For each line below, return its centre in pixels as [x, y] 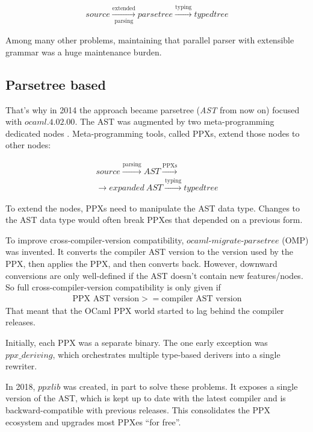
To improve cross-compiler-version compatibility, [95, 239]
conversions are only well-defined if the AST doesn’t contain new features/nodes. [154, 275]
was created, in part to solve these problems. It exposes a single [180, 386]
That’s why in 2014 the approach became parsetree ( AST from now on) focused [153, 109]
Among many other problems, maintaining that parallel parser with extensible [150, 40]
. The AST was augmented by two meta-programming [175, 121]
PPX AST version [106, 299]
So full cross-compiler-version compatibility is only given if [113, 287]
